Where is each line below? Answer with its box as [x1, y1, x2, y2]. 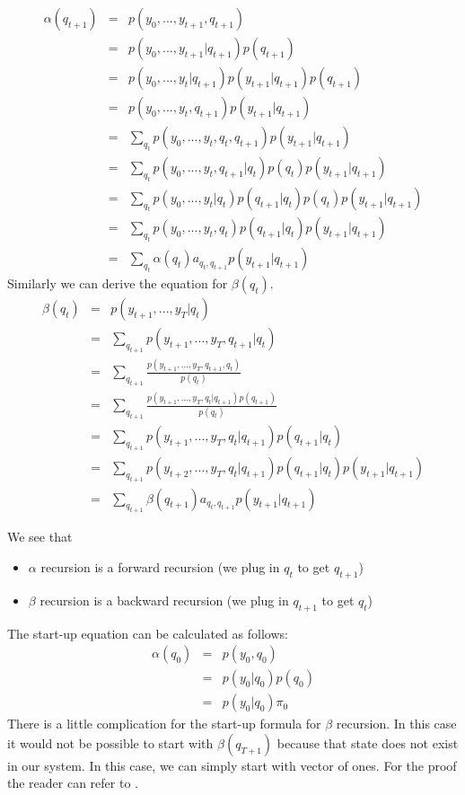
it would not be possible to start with [7, 733, 214, 752]
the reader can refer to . [7, 773, 138, 792]
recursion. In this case [336, 714, 457, 733]
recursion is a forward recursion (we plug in [40, 557, 280, 576]
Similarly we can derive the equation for [7, 274, 228, 293]
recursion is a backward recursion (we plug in [39, 590, 289, 609]
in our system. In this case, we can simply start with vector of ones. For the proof [7, 755, 457, 774]
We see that [7, 527, 73, 546]
